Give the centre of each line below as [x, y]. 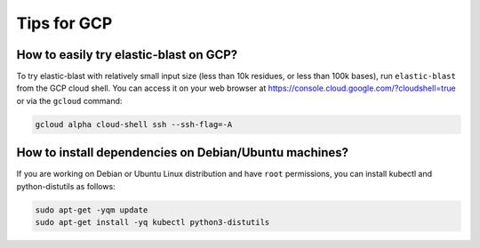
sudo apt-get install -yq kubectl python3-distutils [152, 223]
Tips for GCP [64, 23]
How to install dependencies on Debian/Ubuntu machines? [183, 152]
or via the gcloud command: [69, 100]
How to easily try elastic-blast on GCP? [127, 55]
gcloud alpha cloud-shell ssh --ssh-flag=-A [134, 124]
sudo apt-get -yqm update [92, 210]
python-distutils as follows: [66, 186]
